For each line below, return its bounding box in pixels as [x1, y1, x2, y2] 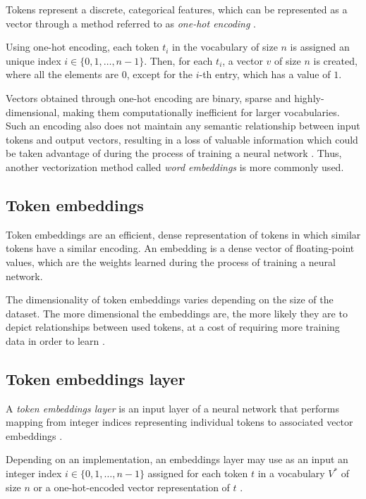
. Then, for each [144, 53, 213, 68]
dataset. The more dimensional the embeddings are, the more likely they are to [6, 305, 348, 320]
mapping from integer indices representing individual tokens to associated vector [6, 415, 353, 429]
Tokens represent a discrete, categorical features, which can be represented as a [6, 2, 348, 16]
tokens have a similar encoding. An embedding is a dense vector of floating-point [6, 241, 355, 255]
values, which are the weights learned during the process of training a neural [6, 254, 336, 269]
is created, [313, 53, 358, 68]
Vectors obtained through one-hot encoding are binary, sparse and [6, 90, 291, 105]
